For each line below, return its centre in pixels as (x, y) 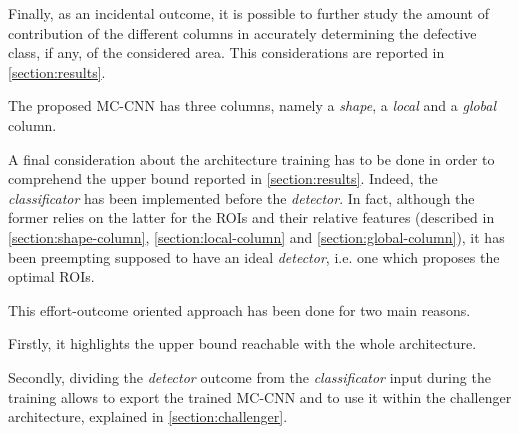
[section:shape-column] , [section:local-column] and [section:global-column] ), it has (256, 236)
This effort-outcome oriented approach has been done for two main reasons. (239, 309)
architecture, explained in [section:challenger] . (148, 416)
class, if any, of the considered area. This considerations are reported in (226, 52)
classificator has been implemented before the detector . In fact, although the (241, 197)
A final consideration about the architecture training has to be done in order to (251, 158)
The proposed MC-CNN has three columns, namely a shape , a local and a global (252, 105)
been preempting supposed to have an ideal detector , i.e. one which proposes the (254, 256)
